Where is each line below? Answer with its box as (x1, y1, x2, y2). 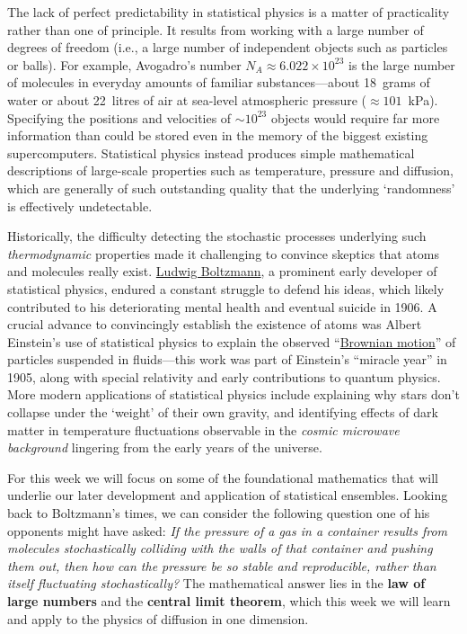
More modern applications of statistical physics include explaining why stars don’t (7, 385, 460, 404)
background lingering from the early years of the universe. (7, 438, 322, 457)
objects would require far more (270, 108, 440, 127)
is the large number (348, 55, 455, 74)
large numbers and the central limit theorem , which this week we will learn (7, 592, 451, 610)
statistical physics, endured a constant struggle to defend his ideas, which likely (7, 279, 445, 298)
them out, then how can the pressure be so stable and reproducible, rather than (7, 556, 436, 575)
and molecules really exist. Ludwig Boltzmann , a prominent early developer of (7, 262, 437, 281)
